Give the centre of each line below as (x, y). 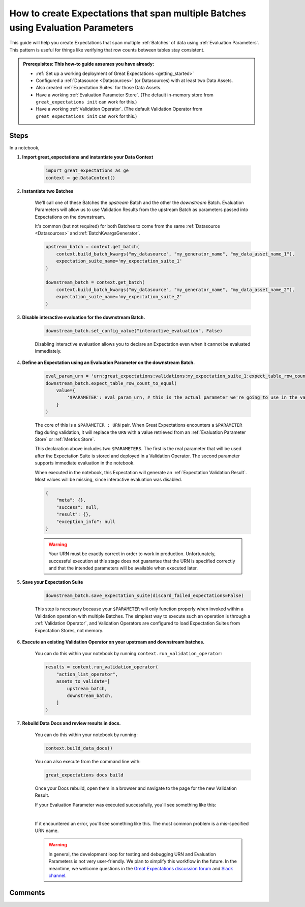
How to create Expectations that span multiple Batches (128, 13)
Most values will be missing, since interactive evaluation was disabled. (109, 479)
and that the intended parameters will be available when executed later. (123, 568)
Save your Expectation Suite (53, 582)
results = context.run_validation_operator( (102, 667)
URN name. (47, 831)
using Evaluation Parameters (71, 28)
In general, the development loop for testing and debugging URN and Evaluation (132, 854)
